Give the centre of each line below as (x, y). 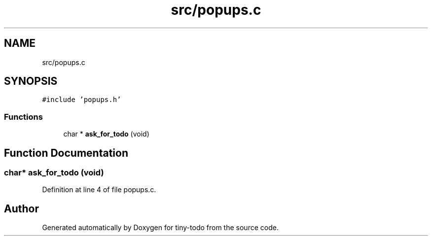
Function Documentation (66, 153)
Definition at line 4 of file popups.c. (99, 190)
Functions (23, 117)
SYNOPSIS (31, 81)
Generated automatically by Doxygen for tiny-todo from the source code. (160, 228)
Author (21, 208)
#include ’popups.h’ (82, 100)
